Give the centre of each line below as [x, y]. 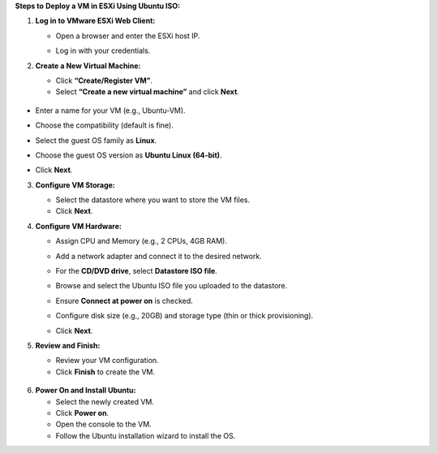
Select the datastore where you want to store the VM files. [153, 200]
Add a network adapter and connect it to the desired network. [159, 256]
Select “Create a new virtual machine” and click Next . [147, 92]
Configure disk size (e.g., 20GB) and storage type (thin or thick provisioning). [185, 316]
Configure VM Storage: [75, 185]
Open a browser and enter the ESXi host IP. [128, 36]
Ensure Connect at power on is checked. [125, 301]
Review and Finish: [68, 345]
